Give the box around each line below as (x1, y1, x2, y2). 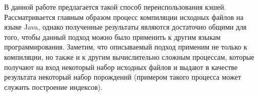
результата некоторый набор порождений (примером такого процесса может (4, 71, 241, 82)
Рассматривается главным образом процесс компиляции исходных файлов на (4, 11, 244, 22)
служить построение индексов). (4, 81, 103, 92)
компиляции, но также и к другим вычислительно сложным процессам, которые (4, 51, 254, 62)
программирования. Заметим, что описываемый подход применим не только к (4, 41, 247, 52)
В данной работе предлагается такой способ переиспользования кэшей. (4, 2, 226, 12)
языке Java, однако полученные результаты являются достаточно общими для (4, 21, 247, 32)
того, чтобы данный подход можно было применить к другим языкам (4, 31, 221, 42)
